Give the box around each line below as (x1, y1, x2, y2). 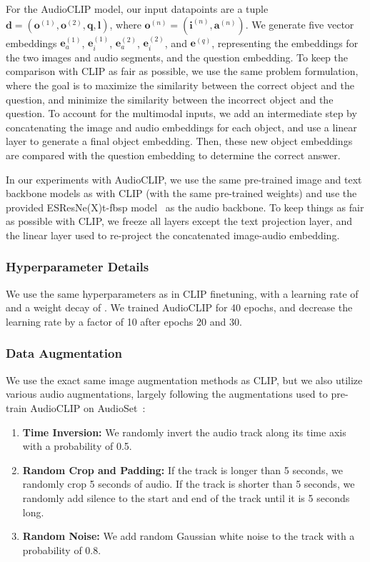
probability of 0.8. (22, 542, 101, 557)
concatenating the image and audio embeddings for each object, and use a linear (6, 119, 357, 134)
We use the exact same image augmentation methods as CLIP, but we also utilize (6, 372, 363, 387)
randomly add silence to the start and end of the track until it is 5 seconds (22, 490, 350, 505)
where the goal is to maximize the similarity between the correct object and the (6, 78, 354, 93)
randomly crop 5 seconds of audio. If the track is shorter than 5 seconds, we (22, 476, 355, 491)
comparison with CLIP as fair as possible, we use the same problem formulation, (6, 64, 359, 79)
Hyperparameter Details (6, 258, 149, 276)
